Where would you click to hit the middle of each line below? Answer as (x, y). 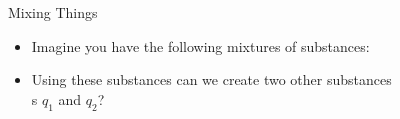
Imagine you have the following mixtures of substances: (200, 45)
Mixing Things (53, 12)
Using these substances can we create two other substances (211, 79)
